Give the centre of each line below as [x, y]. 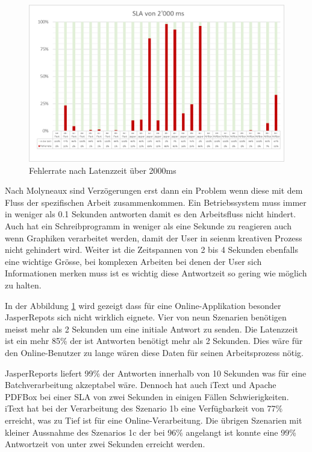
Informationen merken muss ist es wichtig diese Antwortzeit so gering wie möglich [156, 273]
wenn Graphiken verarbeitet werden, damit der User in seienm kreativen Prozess [154, 237]
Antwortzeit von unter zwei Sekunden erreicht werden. [105, 444]
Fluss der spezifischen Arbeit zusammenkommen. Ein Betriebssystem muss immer [156, 202]
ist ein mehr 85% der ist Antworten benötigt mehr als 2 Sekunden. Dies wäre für [154, 341]
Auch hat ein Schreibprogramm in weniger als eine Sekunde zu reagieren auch [148, 226]
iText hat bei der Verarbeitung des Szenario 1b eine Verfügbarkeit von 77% [144, 408]
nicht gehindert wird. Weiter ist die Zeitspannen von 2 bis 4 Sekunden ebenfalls [151, 250]
